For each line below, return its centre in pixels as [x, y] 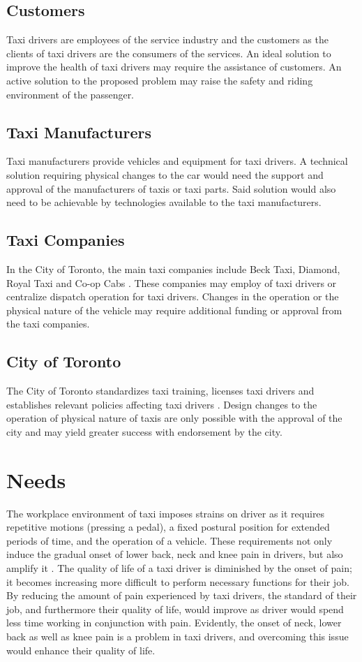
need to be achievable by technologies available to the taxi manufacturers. [164, 202]
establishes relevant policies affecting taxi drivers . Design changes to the [162, 404]
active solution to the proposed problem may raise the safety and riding [160, 80]
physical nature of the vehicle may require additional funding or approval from [174, 310]
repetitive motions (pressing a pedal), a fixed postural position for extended [168, 527]
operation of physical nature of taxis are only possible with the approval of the [174, 418]
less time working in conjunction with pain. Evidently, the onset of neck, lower [174, 623]
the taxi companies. [48, 324]
